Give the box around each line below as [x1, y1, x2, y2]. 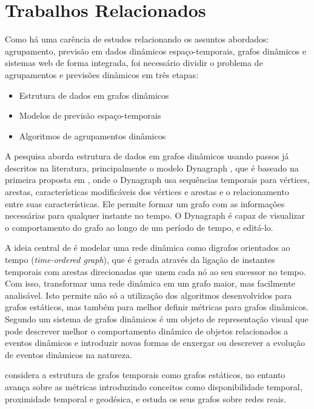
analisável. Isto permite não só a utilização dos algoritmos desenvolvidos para [5, 288, 292, 301]
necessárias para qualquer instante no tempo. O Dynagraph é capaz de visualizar [5, 209, 306, 222]
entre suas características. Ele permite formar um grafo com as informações [5, 197, 285, 210]
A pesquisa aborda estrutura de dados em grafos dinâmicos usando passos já [5, 150, 289, 162]
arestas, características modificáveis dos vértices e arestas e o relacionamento [5, 185, 289, 198]
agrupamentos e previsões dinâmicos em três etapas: [5, 68, 199, 81]
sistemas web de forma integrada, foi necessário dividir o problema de [5, 56, 263, 69]
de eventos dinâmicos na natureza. [5, 348, 132, 361]
